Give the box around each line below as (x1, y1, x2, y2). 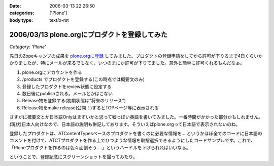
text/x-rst (49, 17, 69, 23)
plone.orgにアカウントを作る (22, 69, 82, 75)
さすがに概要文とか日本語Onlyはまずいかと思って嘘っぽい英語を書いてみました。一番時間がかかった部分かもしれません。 (9, 114, 263, 120)
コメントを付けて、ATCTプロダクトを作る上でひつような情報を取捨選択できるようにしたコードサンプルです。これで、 (9, 137, 256, 144)
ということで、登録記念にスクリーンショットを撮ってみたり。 (9, 154, 138, 160)
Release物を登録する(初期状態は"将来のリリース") (22, 98, 126, 104)
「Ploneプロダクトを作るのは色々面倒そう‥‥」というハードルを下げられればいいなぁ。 (9, 144, 191, 150)
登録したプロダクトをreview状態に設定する (22, 84, 112, 90)
